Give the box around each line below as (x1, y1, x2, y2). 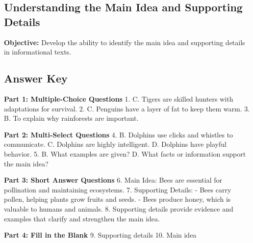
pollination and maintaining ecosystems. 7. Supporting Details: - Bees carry (4, 184, 231, 194)
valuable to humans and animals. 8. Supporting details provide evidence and (4, 203, 233, 214)
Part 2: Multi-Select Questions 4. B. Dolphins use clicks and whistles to (4, 129, 233, 139)
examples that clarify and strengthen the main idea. (4, 213, 160, 223)
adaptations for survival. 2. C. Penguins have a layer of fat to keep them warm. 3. (4, 103, 250, 113)
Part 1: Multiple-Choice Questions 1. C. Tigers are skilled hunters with (4, 93, 233, 104)
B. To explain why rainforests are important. (4, 113, 139, 123)
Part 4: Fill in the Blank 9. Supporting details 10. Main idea (4, 230, 197, 240)
